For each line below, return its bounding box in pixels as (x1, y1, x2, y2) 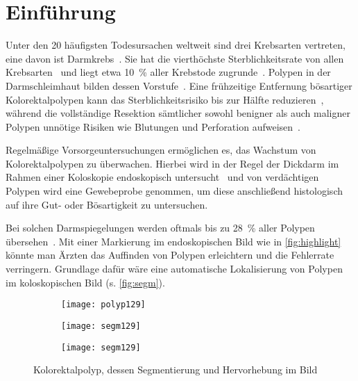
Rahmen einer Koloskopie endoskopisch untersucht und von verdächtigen (6, 170, 319, 184)
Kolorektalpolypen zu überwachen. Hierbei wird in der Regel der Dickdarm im (6, 156, 339, 170)
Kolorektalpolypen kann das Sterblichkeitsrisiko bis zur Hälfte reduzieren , (6, 92, 324, 106)
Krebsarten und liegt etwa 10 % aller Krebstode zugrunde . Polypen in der (6, 65, 331, 79)
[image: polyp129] (61, 300, 146, 310)
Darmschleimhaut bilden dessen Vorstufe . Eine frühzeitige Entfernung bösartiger (6, 78, 352, 92)
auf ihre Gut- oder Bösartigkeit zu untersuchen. (6, 197, 208, 211)
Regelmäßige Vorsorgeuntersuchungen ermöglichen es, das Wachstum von (6, 143, 316, 157)
